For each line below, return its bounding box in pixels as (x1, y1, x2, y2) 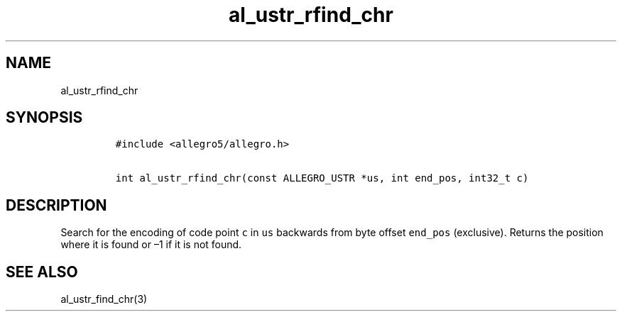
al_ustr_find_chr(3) (60, 293, 148, 306)
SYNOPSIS (6, 109, 83, 127)
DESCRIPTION (6, 196, 107, 214)
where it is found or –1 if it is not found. (60, 238, 242, 251)
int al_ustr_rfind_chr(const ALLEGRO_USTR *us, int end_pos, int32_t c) (115, 172, 529, 184)
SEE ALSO (6, 262, 78, 281)
